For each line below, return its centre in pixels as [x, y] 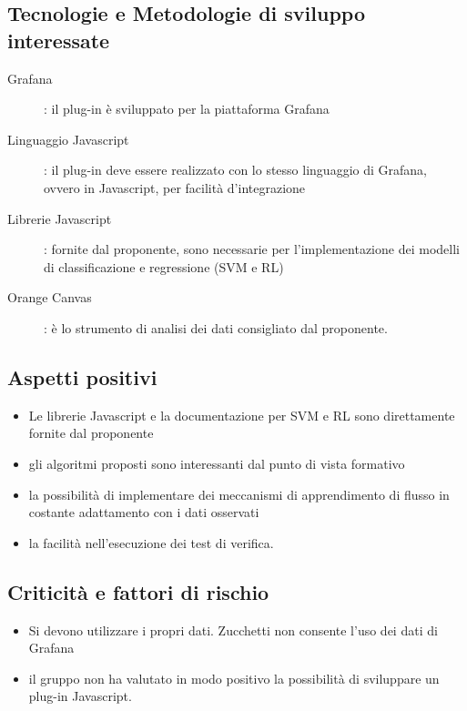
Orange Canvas [50, 297]
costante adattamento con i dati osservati [144, 512]
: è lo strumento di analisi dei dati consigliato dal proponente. [216, 327]
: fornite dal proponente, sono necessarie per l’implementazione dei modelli [252, 249]
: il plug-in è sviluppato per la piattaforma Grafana [187, 109]
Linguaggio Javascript [68, 139]
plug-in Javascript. [80, 696]
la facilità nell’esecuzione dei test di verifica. [151, 542]
